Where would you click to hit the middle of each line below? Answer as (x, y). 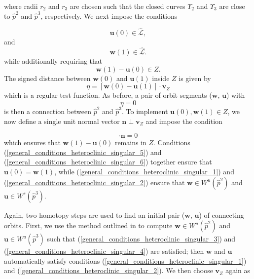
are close (232, 6)
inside (161, 78)
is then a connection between (48, 111)
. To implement (145, 111)
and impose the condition (184, 121)
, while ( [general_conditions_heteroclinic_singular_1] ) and (144, 171)
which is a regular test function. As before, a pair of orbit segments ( (108, 95)
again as (238, 270)
